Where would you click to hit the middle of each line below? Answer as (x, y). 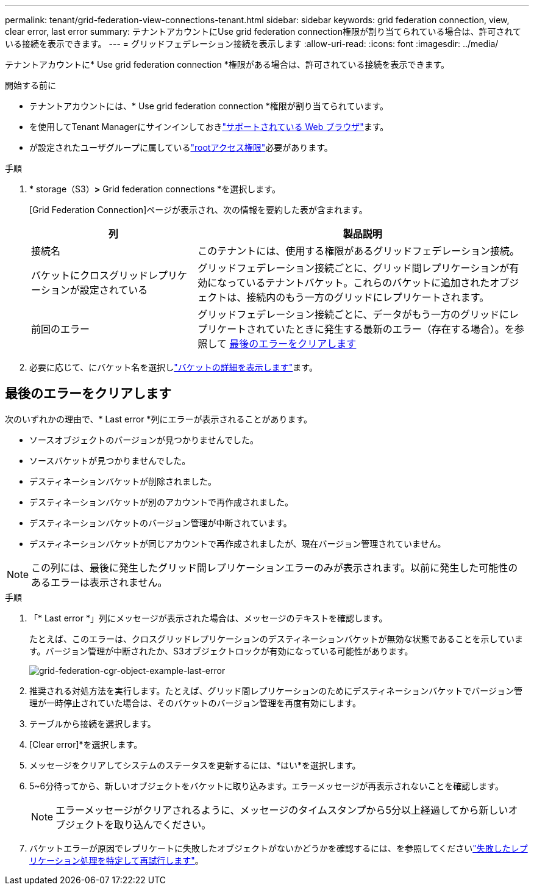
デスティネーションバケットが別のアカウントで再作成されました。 (161, 502)
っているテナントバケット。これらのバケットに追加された (358, 283)
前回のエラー (61, 329)
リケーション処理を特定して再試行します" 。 (116, 860)
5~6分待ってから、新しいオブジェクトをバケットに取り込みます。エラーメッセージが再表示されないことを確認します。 (266, 786)
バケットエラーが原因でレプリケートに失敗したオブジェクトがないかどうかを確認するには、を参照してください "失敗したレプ (279, 848)
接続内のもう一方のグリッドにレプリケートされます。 (368, 297)
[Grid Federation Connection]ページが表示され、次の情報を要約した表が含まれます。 (198, 210)
